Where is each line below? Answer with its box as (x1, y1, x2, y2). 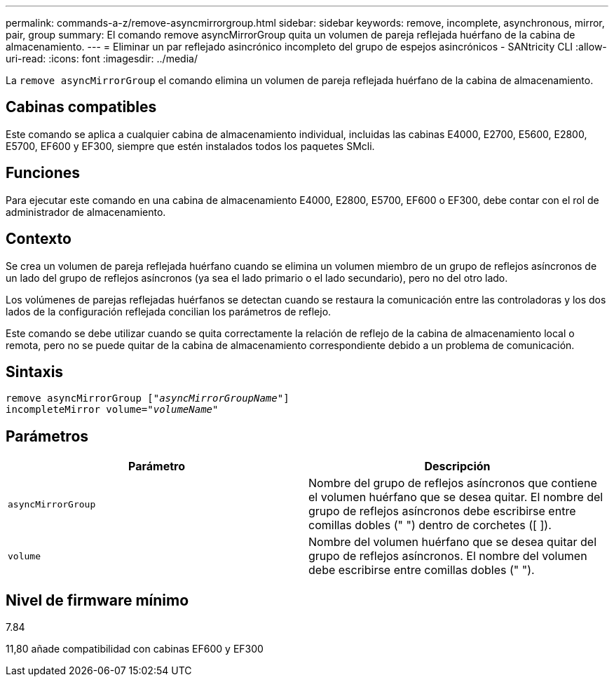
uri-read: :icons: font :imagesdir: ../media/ (6, 53, 198, 64)
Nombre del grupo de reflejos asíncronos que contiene (308, 476, 597, 491)
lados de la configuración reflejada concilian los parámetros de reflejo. (6, 305, 332, 318)
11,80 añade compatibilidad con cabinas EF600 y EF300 (6, 643, 264, 655)
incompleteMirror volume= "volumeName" (6, 404, 219, 416)
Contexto (6, 230, 71, 248)
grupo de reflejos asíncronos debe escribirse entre (308, 504, 576, 519)
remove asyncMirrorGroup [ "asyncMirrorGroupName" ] (6, 393, 289, 404)
